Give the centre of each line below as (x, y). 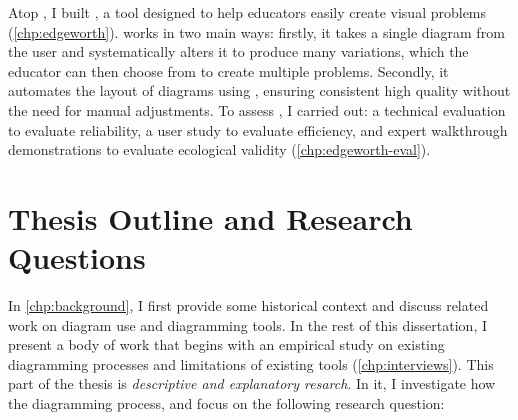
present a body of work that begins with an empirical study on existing (226, 344)
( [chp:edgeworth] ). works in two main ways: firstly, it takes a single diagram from (256, 31)
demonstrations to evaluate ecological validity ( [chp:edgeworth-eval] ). (219, 149)
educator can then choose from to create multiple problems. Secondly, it (228, 70)
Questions (77, 257)
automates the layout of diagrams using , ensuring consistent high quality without (259, 90)
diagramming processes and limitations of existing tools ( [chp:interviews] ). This (251, 363)
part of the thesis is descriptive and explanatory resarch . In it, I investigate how (252, 383)
